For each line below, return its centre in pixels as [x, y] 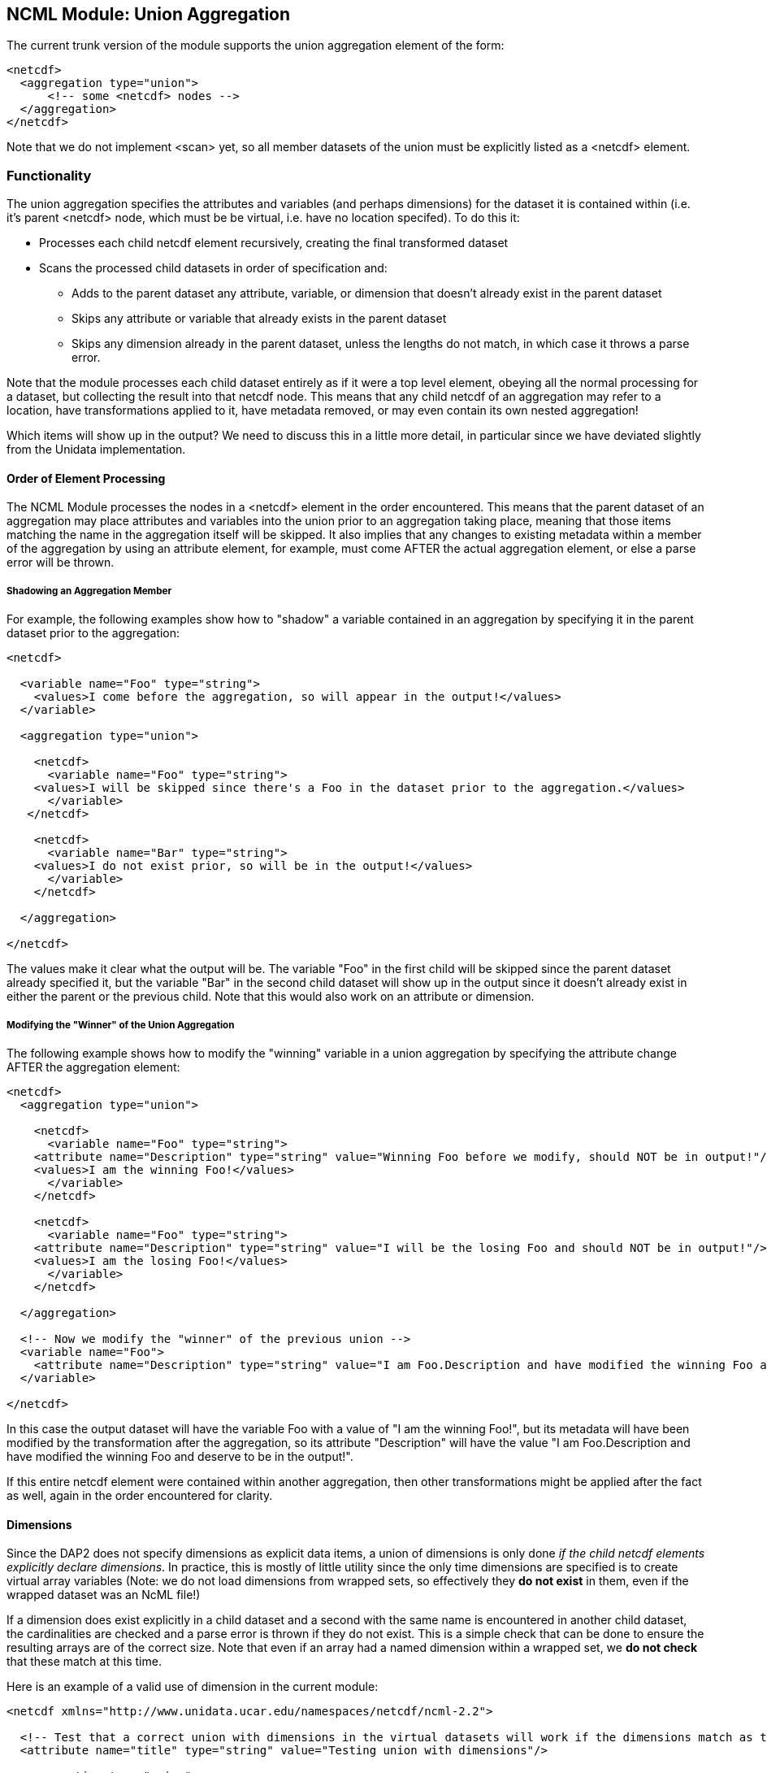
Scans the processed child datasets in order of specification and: [213, 268]
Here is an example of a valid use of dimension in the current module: [193, 1687]
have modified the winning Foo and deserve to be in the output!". [180, 1456]
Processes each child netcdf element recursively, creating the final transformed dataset [274, 243]
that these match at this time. [84, 1662]
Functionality [49, 175]
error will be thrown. [61, 563]
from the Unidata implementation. [96, 450]
